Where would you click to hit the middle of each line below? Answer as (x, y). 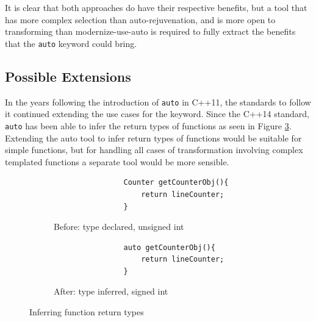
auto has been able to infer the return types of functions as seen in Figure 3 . (148, 125)
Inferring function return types (87, 312)
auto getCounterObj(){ (169, 247)
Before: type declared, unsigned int (119, 227)
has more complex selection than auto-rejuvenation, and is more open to (140, 19)
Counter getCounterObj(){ (176, 183)
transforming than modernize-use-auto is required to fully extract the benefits (150, 31)
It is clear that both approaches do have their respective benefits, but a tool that (156, 7)
